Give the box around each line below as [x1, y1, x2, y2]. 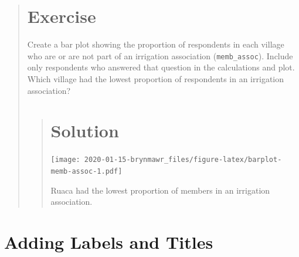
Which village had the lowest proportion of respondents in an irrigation [27, 72, 284, 84]
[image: [50, 155, 80, 164]
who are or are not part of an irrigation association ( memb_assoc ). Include [27, 49, 293, 62]
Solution [50, 119, 119, 143]
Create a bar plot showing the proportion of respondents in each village [27, 38, 284, 50]
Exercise [27, 4, 96, 28]
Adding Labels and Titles [4, 229, 213, 253]
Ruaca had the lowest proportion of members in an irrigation [50, 184, 270, 196]
